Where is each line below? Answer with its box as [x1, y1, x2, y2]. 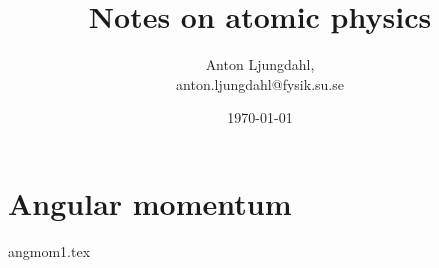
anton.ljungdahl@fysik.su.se [176, 73, 344, 94]
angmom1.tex [8, 240, 91, 261]
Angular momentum [8, 182, 292, 223]
